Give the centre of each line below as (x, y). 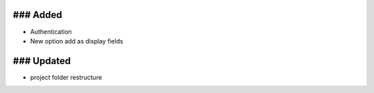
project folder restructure (66, 77)
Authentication (51, 32)
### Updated (42, 61)
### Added (37, 15)
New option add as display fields (77, 41)
